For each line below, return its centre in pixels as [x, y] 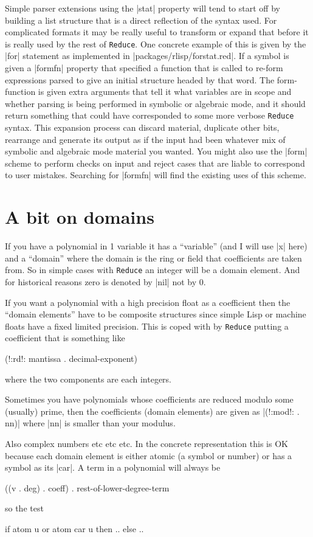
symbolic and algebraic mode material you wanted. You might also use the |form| [156, 151]
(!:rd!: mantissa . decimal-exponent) [71, 359]
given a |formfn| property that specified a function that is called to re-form [144, 68]
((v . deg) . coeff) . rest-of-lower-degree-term [87, 487]
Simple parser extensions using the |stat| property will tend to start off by [143, 8]
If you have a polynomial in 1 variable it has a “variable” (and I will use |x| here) [156, 246]
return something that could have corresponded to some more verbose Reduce [150, 115]
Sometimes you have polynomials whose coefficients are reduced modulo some [149, 399]
